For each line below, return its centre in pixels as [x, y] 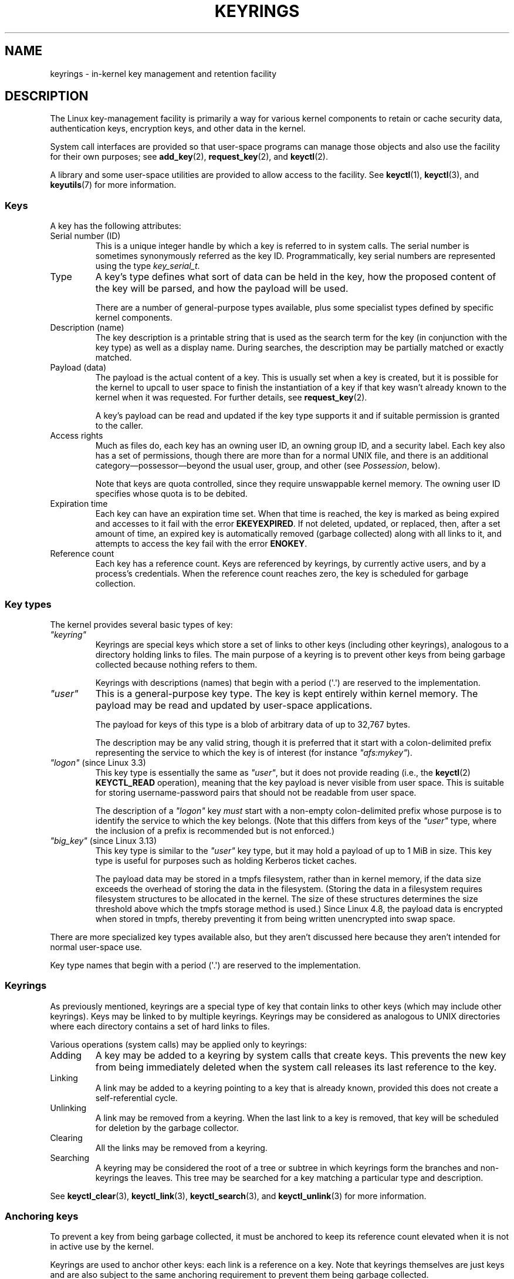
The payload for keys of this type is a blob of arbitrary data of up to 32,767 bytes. [253, 724]
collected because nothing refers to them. [176, 664]
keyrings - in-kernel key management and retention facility [163, 73]
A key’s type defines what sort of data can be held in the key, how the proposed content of [296, 277]
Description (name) [87, 328]
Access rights [77, 436]
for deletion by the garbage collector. [167, 1127]
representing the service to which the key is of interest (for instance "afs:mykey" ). [254, 752]
